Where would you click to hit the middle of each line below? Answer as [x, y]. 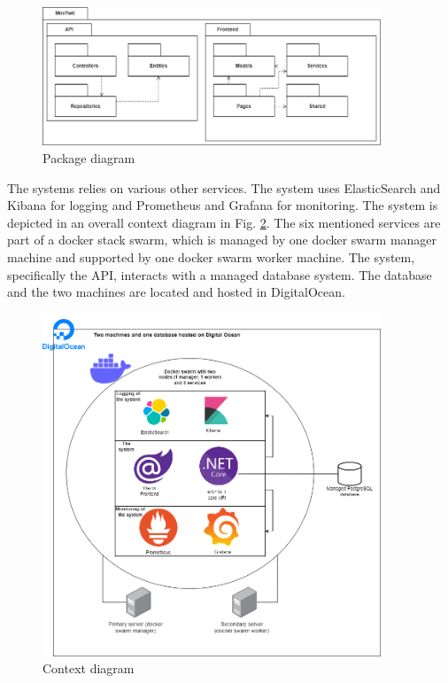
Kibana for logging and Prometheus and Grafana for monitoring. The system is [223, 205]
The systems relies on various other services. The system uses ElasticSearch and [224, 187]
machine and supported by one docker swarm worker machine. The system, [211, 256]
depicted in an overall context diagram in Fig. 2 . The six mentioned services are [224, 222]
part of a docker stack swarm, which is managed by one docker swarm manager [222, 240]
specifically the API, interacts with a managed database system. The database [220, 274]
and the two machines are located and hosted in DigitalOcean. [176, 292]
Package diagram [89, 157]
